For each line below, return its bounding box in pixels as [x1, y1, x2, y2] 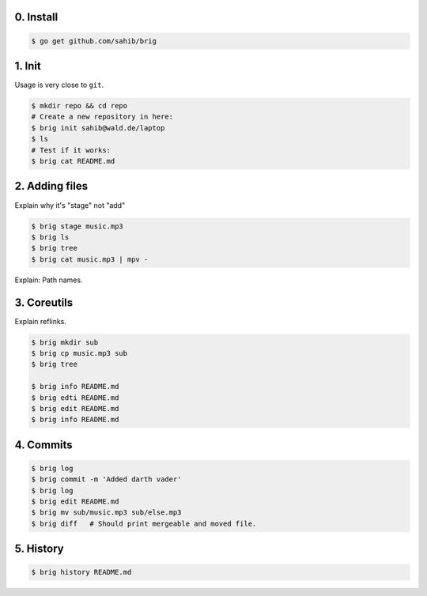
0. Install [14, 10, 59, 24]
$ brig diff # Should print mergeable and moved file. [31, 519, 257, 528]
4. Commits [14, 438, 73, 451]
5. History [14, 542, 64, 556]
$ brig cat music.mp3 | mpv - [31, 255, 149, 264]
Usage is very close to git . [14, 80, 104, 90]
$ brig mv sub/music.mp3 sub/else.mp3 [31, 508, 182, 517]
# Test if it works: [31, 145, 111, 154]
